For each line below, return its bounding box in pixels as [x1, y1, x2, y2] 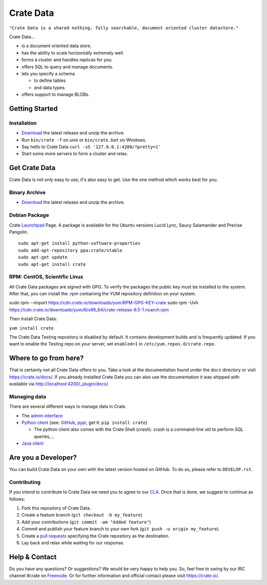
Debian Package [9, 212, 49, 219]
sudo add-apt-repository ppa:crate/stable [18, 247, 123, 253]
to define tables [34, 77, 66, 84]
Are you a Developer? [9, 454, 77, 462]
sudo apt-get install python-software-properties [18, 240, 141, 246]
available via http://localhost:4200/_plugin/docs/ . [9, 381, 109, 387]
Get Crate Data [9, 164, 56, 172]
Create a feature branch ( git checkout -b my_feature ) [21, 512, 143, 518]
